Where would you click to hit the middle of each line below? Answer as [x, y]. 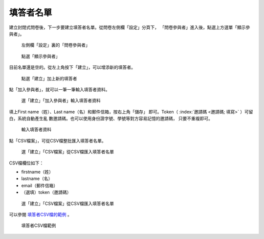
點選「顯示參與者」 [41, 56]
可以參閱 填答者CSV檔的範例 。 [40, 214]
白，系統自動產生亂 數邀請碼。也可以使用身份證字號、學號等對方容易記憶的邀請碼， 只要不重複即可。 [111, 119]
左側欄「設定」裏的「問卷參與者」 [55, 45]
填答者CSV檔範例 [39, 226]
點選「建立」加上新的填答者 [49, 79]
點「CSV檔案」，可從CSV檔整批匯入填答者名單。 [57, 140]
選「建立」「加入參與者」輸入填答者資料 [61, 100]
